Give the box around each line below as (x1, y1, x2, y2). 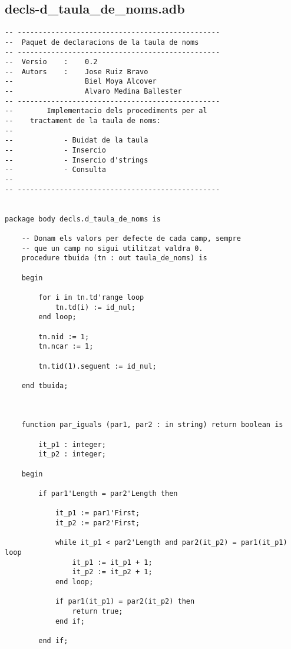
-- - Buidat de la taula (5, 136, 148, 145)
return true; (72, 607, 123, 615)
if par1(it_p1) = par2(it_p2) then (55, 597, 195, 606)
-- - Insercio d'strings (5, 155, 148, 164)
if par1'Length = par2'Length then (38, 489, 178, 498)
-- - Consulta (5, 165, 106, 174)
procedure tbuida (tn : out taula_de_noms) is (21, 254, 207, 263)
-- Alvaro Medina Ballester (5, 87, 182, 96)
